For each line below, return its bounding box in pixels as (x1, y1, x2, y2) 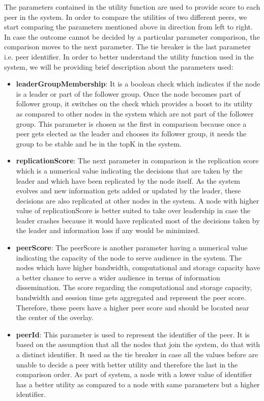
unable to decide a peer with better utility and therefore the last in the (16, 359, 238, 369)
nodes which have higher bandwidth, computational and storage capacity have (16, 262, 260, 273)
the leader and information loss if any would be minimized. (16, 225, 200, 236)
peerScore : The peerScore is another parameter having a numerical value (16, 242, 248, 253)
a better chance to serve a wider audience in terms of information (16, 272, 220, 282)
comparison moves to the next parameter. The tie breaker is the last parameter (4, 41, 251, 52)
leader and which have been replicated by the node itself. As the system (16, 175, 240, 186)
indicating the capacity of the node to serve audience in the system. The (16, 252, 242, 263)
